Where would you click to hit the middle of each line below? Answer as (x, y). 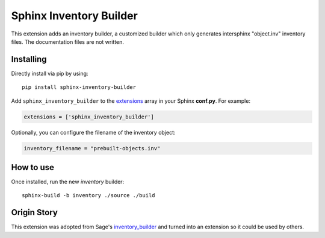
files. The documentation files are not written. (68, 41)
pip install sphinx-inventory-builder (79, 87)
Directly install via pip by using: (50, 73)
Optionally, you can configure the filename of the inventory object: (93, 132)
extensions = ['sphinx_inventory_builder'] (89, 117)
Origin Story (35, 212)
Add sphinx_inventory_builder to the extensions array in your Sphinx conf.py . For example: (131, 101)
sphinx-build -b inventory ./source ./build (89, 196)
